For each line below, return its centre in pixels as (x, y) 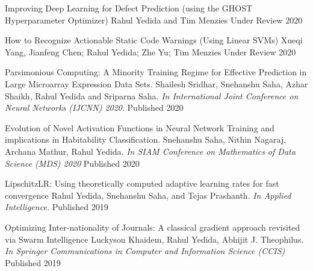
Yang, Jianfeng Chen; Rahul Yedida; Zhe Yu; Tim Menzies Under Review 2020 (150, 51)
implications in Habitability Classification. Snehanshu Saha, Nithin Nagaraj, (146, 139)
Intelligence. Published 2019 (57, 207)
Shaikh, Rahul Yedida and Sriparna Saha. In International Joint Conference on (152, 95)
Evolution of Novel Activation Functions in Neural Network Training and (140, 127)
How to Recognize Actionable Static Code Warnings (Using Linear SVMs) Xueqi (154, 40)
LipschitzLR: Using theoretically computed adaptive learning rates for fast (142, 183)
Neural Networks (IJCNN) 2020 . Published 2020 (94, 107)
